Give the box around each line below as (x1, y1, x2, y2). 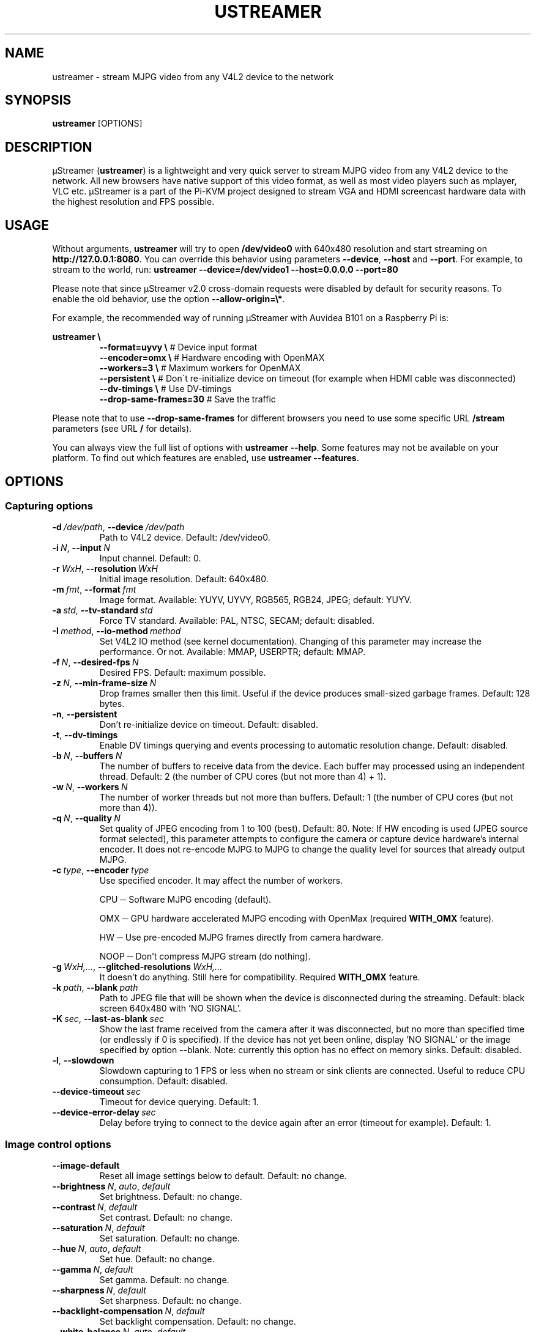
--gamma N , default (52, 1264, 133, 1275)
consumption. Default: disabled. (99, 1076, 228, 1087)
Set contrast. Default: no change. (99, 1212, 233, 1223)
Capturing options (5, 499, 93, 512)
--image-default (52, 1160, 120, 1171)
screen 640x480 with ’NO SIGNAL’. (99, 1003, 241, 1014)
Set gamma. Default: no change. (99, 1275, 229, 1286)
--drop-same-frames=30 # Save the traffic (99, 394, 276, 405)
